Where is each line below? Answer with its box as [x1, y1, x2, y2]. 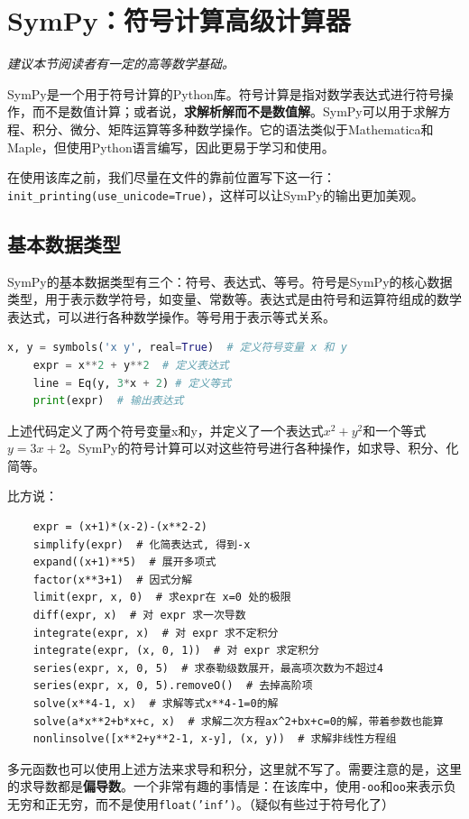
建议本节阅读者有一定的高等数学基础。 [7, 54, 234, 73]
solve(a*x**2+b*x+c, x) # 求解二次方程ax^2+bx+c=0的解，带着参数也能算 [32, 714, 444, 728]
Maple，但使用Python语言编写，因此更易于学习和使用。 [7, 137, 335, 156]
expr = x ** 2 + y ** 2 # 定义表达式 [32, 358, 229, 372]
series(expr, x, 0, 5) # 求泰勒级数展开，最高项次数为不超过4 [32, 661, 383, 675]
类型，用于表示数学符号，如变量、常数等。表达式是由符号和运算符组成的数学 [7, 290, 462, 308]
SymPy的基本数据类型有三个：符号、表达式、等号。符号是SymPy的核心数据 [7, 271, 453, 290]
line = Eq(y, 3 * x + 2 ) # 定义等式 [32, 376, 232, 390]
